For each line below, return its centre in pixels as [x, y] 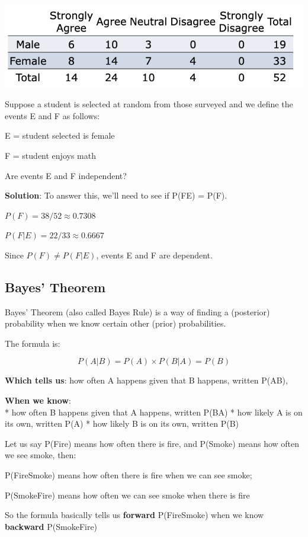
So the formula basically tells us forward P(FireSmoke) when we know [134, 515]
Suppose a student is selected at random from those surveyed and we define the [149, 104]
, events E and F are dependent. [154, 255]
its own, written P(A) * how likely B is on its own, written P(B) [122, 423]
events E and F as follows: [52, 115]
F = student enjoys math [50, 155]
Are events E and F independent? [66, 175]
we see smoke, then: [41, 455]
